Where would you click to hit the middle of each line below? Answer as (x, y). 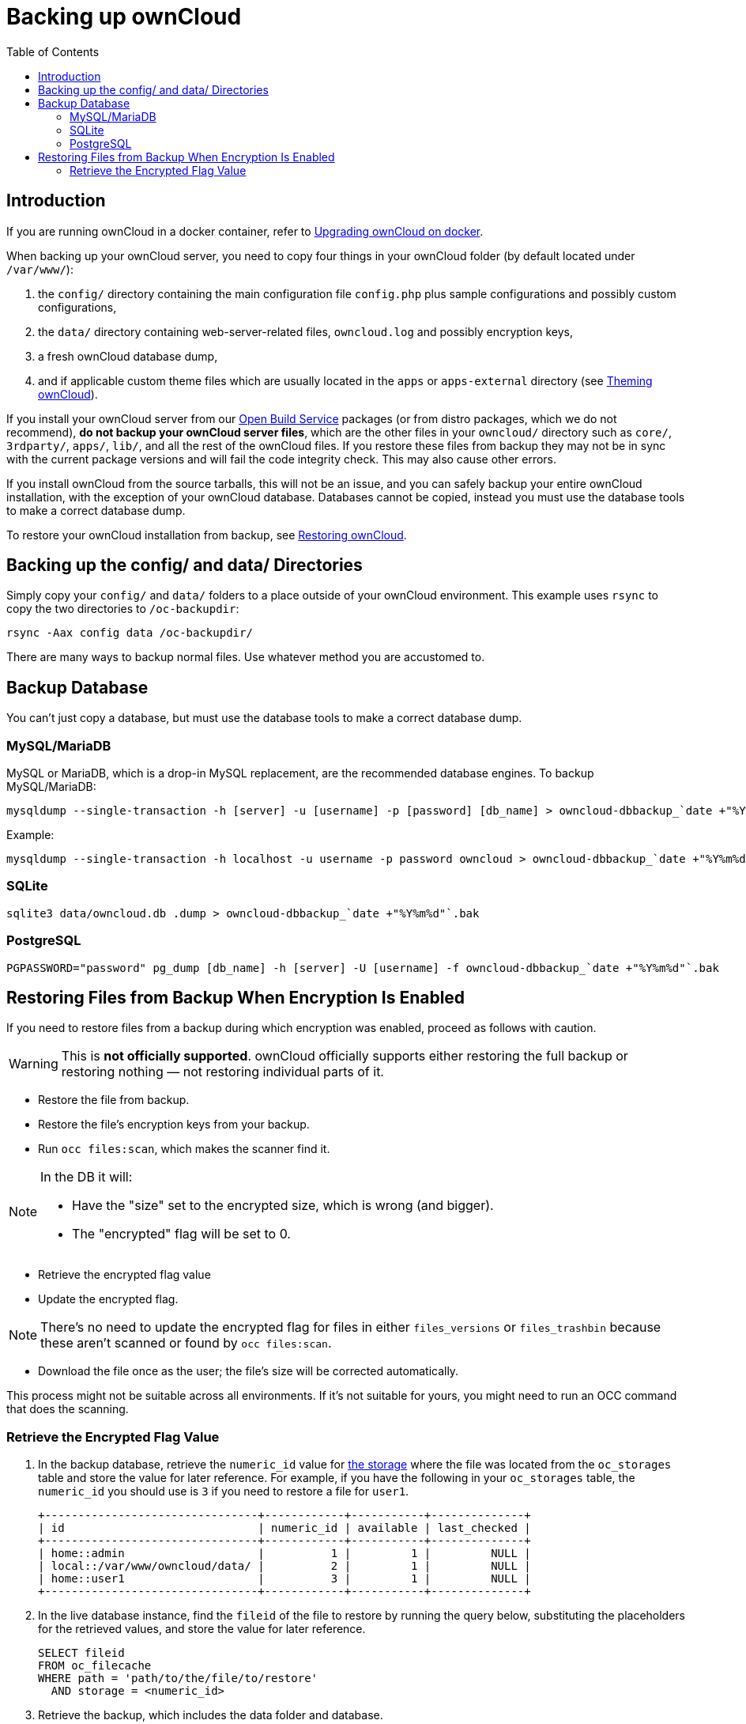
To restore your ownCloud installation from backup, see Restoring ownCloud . (207, 535)
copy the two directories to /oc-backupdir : (123, 609)
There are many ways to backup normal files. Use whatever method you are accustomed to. (246, 657)
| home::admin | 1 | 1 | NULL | (284, 1554)
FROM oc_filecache (95, 1666)
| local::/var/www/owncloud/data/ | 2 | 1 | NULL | (284, 1566)
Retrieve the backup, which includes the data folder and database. (211, 1715)
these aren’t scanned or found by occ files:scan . (186, 1343)
